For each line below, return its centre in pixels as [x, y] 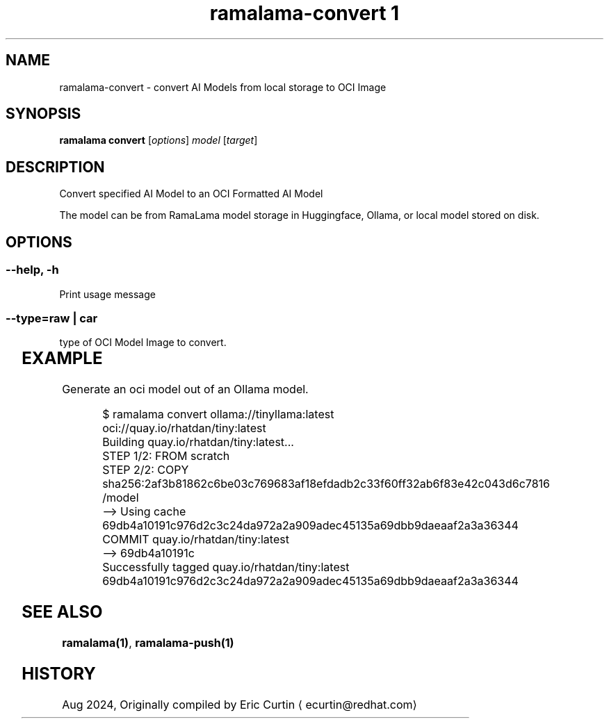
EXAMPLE [62, 359]
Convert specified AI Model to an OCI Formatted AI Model [191, 194]
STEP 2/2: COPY [146, 470]
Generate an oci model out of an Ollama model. [185, 389]
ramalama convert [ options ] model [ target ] [159, 140]
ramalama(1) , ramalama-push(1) [148, 642]
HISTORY [59, 673]
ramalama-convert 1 [304, 13]
